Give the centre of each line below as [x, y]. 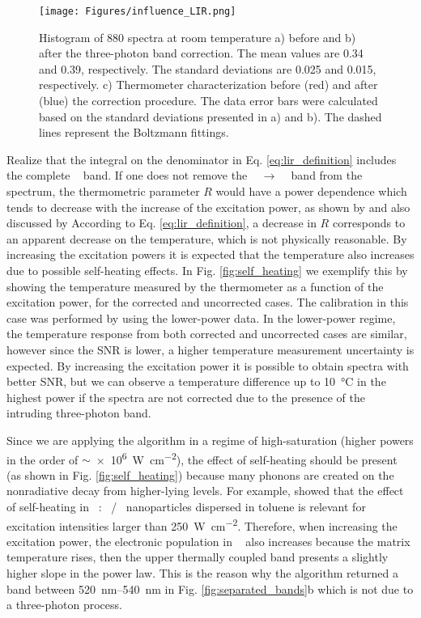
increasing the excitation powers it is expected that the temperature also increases [210, 254]
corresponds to [369, 223]
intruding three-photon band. [79, 413]
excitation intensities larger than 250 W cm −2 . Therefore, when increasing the [202, 524]
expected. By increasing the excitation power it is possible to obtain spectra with [208, 365]
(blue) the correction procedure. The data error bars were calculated [208, 101]
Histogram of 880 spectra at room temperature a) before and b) [198, 37]
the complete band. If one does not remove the [127, 175]
